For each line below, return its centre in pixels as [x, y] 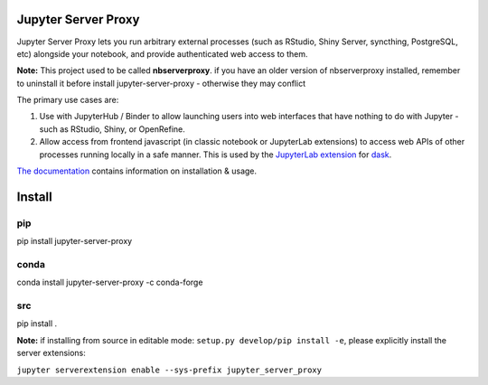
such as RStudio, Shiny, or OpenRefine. [112, 129]
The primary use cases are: [68, 100]
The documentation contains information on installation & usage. [137, 171]
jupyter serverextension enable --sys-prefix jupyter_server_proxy [169, 370]
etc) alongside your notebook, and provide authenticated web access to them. [162, 53]
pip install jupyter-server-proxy [75, 241]
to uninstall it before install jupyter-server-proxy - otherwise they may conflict [161, 83]
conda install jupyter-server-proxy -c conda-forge [110, 282]
